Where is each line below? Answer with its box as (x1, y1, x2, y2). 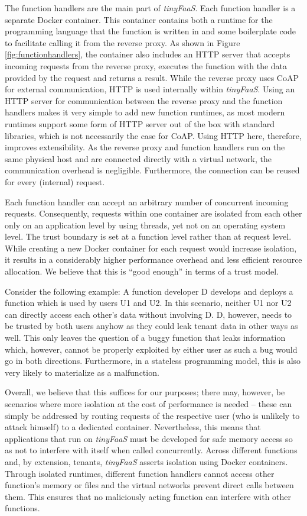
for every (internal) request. (5, 175, 105, 188)
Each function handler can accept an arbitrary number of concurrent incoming (5, 195, 289, 208)
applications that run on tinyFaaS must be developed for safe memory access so (5, 432, 293, 444)
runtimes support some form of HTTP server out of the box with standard (5, 117, 275, 130)
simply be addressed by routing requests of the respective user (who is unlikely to (5, 409, 300, 421)
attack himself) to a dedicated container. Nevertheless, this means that (5, 421, 261, 433)
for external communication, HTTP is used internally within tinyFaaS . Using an (5, 83, 295, 95)
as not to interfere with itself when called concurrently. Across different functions (5, 444, 298, 456)
